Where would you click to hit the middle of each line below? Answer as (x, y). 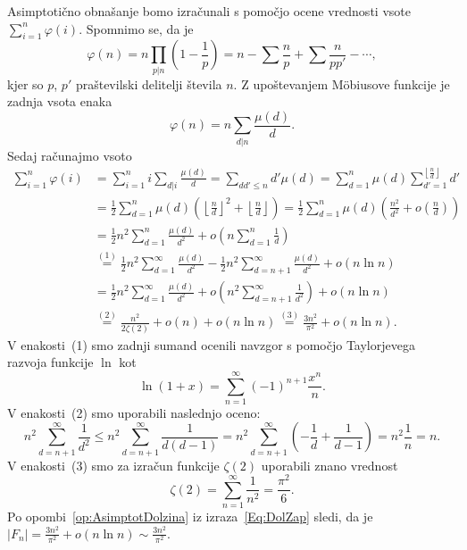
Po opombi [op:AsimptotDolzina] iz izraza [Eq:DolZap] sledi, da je (190, 517)
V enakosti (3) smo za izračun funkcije (113, 465)
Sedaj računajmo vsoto (70, 155)
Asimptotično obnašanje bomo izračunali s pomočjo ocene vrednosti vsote (209, 11)
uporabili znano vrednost (329, 465)
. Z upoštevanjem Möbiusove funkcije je (342, 83)
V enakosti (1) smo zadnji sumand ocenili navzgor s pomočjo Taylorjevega (211, 344)
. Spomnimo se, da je (136, 28)
